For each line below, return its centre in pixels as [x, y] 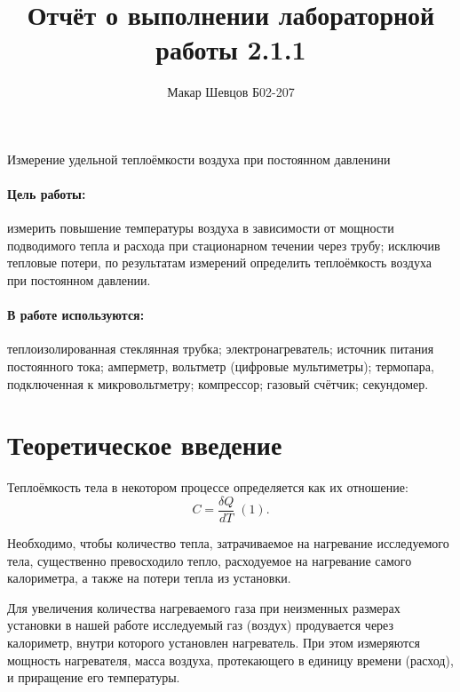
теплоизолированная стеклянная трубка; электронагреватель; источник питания [221, 349]
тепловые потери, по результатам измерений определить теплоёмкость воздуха [219, 262]
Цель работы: [47, 194]
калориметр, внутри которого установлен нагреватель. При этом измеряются [214, 642]
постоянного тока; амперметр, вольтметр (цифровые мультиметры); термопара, [221, 366]
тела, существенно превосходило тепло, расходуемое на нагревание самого [210, 560]
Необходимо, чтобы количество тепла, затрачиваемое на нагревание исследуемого [228, 543]
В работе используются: [76, 315]
